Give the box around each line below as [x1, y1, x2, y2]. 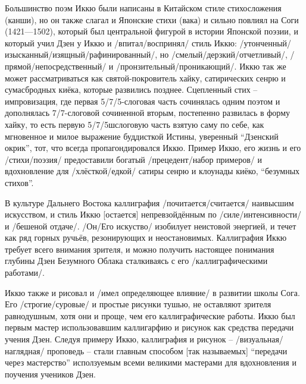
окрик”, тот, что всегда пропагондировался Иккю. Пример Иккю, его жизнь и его [5, 141, 301, 154]
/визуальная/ [235, 333, 283, 345]
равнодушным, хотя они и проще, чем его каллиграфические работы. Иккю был [5, 309, 295, 322]
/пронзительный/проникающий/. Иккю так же [115, 59, 286, 72]
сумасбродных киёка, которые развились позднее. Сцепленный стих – [5, 83, 258, 96]
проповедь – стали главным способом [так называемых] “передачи [47, 344, 288, 357]
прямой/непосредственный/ [5, 59, 107, 72]
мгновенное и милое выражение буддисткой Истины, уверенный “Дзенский [5, 130, 279, 142]
